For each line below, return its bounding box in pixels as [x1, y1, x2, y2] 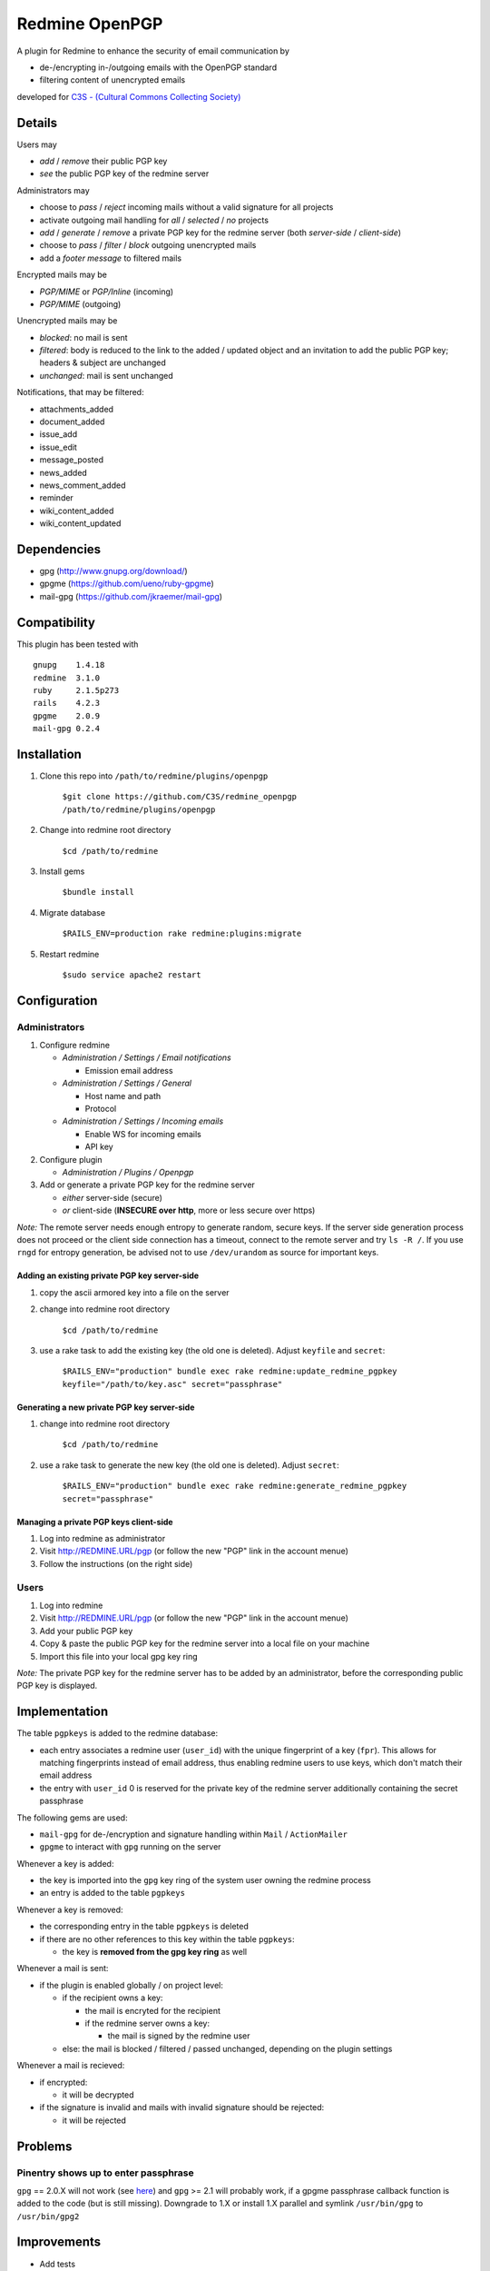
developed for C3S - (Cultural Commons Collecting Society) [16, 91, 241, 102]
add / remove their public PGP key [39, 155, 168, 167]
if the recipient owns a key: [62, 1992, 163, 2003]
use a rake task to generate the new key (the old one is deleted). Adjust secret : [39, 1459, 339, 1471]
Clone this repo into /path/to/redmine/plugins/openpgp [39, 770, 269, 781]
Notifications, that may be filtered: [16, 387, 144, 398]
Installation [16, 746, 82, 762]
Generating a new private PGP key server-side [16, 1402, 195, 1413]
